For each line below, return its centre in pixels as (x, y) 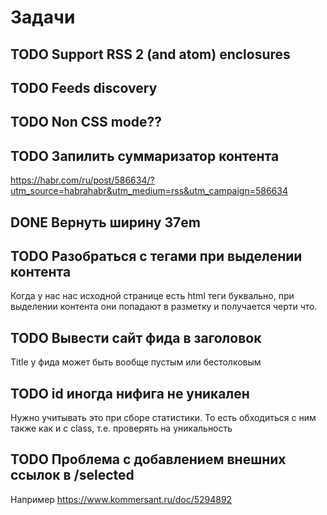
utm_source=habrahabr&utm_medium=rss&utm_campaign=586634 (149, 191)
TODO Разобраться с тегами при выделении (156, 256)
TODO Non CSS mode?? (86, 122)
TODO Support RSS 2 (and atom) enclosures (150, 54)
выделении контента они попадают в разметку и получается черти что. (164, 307)
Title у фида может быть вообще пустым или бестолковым (136, 362)
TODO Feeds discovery (84, 87)
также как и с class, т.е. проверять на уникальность (121, 428)
